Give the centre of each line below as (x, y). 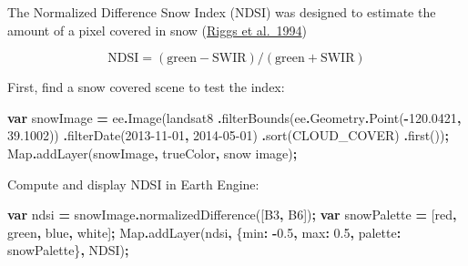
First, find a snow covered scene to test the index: (146, 87)
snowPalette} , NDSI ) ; (68, 250)
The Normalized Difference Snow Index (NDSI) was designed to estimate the (222, 12)
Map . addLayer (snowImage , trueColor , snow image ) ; (153, 153)
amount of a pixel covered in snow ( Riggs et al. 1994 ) (157, 30)
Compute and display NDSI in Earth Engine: (133, 184)
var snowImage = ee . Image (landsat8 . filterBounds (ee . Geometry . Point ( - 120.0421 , (234, 117)
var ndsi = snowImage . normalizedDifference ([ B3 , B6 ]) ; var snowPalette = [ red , (232, 215)
